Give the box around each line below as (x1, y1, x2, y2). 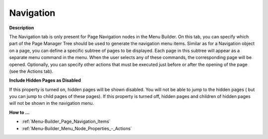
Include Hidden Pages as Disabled (9, 77, 81, 84)
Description (9, 25, 34, 31)
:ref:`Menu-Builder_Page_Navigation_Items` (21, 119, 111, 125)
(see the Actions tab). (9, 68, 54, 74)
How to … (9, 109, 30, 115)
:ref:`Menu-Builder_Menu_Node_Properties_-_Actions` (21, 125, 133, 131)
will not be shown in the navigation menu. (9, 100, 94, 106)
